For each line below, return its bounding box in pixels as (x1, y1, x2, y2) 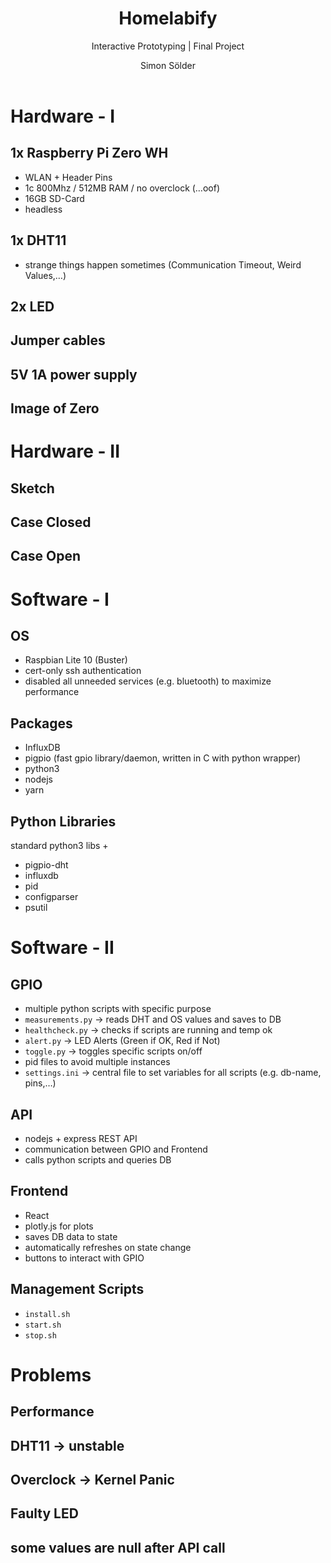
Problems (10, 1363, 92, 1386)
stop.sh (24, 1330, 57, 1341)
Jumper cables (10, 332, 106, 349)
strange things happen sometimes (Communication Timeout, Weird (24, 258, 302, 271)
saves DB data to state (24, 1230, 118, 1242)
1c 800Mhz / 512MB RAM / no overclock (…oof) (24, 182, 221, 194)
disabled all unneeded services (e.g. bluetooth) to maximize (24, 675, 272, 687)
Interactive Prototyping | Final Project (91, 40, 245, 52)
